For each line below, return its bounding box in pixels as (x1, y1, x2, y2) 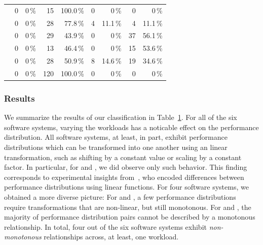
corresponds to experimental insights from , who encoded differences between (4, 171, 244, 182)
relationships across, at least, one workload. (44, 231, 179, 242)
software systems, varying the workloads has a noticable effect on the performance (4, 121, 259, 132)
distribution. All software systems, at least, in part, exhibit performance (4, 132, 228, 142)
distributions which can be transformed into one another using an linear (4, 142, 228, 152)
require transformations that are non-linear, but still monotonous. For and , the (4, 201, 251, 212)
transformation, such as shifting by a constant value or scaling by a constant (4, 151, 242, 162)
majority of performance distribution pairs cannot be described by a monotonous (4, 211, 255, 222)
